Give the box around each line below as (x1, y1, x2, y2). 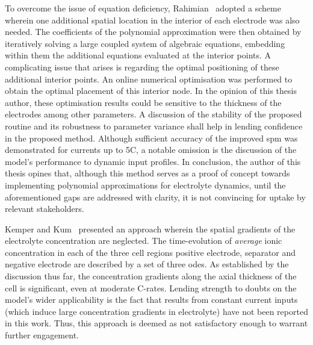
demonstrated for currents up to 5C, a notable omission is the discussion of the (5, 143, 297, 156)
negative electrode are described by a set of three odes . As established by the (5, 258, 289, 270)
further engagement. (5, 329, 79, 341)
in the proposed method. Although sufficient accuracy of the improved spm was (5, 131, 298, 144)
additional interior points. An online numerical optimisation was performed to (5, 72, 293, 85)
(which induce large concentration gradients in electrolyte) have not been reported (5, 305, 308, 317)
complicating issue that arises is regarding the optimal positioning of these (5, 60, 279, 73)
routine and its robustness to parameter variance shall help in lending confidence (5, 119, 303, 132)
